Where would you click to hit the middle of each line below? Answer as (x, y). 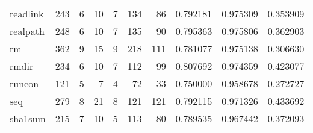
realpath (27, 31)
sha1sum (28, 118)
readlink (27, 14)
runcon (24, 83)
